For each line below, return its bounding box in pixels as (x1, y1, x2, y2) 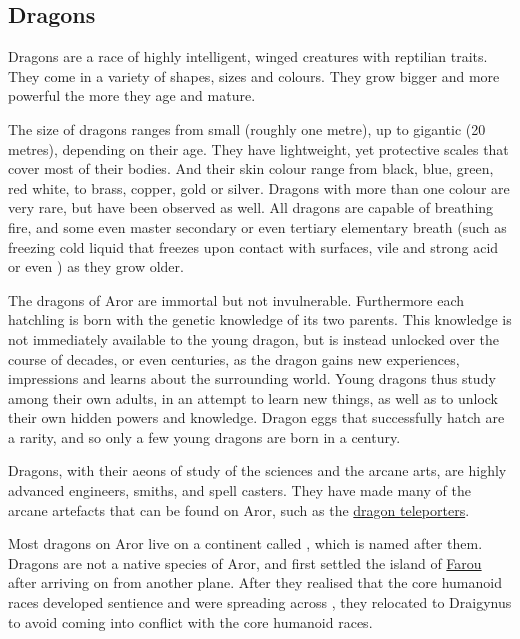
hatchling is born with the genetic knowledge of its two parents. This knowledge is (8, 309, 512, 330)
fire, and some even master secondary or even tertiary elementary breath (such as (8, 216, 507, 237)
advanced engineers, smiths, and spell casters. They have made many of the (8, 480, 471, 501)
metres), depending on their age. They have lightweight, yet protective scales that (8, 138, 509, 159)
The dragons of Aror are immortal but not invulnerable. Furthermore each (8, 289, 465, 310)
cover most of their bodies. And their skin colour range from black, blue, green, (8, 158, 494, 179)
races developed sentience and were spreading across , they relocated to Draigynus (8, 592, 512, 613)
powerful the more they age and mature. (8, 85, 256, 106)
